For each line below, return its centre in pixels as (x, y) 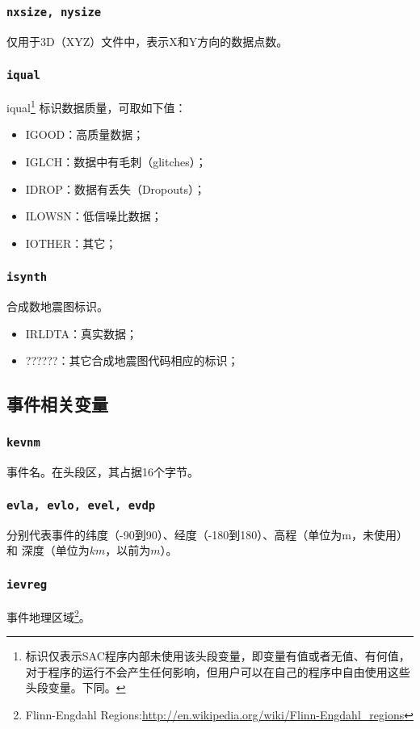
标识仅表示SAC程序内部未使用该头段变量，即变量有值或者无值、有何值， (218, 656)
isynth (27, 277)
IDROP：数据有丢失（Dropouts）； (115, 189)
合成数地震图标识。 (57, 306)
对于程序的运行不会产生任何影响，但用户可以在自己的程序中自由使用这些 (218, 671)
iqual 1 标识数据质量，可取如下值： (97, 106)
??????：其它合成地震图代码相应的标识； (132, 360)
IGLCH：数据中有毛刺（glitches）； (116, 161)
